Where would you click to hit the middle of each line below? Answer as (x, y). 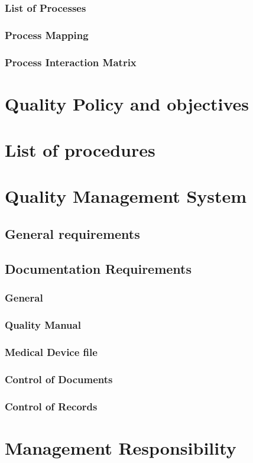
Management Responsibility (121, 447)
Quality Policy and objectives (127, 103)
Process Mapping (47, 35)
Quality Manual (43, 324)
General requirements (72, 234)
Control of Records (51, 406)
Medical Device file (51, 352)
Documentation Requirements (98, 268)
